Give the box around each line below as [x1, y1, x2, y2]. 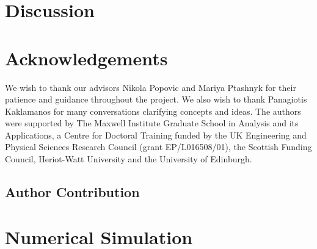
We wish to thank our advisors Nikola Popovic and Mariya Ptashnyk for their [5, 81, 296, 93]
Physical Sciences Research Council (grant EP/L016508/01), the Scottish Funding [5, 140, 312, 153]
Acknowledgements [5, 45, 168, 70]
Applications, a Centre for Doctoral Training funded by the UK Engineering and [5, 128, 307, 141]
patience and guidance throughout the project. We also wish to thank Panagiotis [5, 93, 307, 106]
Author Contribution [5, 182, 140, 201]
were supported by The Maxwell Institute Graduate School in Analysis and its [5, 117, 299, 129]
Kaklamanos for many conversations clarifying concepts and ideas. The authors [5, 104, 301, 117]
